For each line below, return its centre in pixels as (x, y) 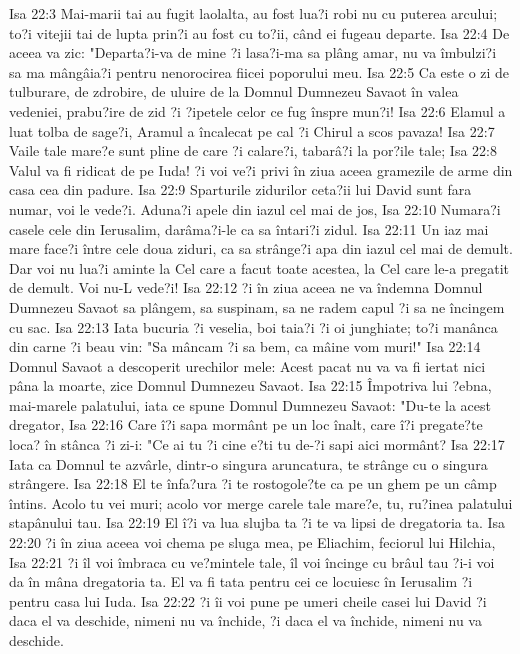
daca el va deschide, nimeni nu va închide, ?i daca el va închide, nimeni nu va (245, 620)
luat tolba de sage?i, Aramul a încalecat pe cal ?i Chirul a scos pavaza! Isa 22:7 (252, 130)
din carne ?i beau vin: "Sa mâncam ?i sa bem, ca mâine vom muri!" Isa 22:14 (245, 346)
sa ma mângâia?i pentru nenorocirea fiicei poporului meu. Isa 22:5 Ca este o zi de (259, 71)
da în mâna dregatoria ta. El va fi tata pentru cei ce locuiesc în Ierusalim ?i (241, 581)
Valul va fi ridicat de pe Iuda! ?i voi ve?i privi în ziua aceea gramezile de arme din (261, 169)
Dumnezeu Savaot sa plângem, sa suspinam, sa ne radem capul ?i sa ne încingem (257, 306)
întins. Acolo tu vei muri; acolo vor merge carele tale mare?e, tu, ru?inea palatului (261, 502)
